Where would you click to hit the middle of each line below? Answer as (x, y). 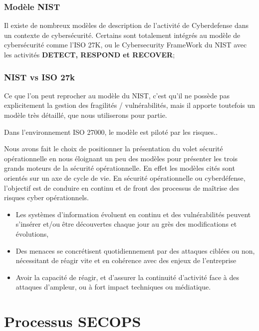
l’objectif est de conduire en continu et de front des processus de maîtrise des (122, 187)
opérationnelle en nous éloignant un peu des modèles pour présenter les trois (121, 158)
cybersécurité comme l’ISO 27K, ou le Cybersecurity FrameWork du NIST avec (126, 45)
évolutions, (32, 233)
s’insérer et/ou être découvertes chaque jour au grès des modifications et (126, 224)
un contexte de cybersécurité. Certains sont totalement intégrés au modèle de (122, 35)
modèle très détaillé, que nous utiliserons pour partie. (86, 115)
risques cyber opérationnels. (46, 197)
